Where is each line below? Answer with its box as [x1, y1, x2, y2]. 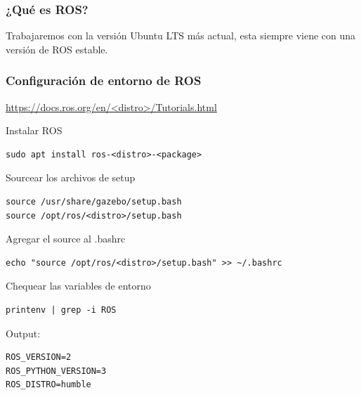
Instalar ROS [6, 123, 63, 138]
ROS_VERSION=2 [6, 352, 72, 363]
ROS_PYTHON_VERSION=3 [6, 365, 107, 376]
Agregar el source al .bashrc [6, 231, 126, 246]
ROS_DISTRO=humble [6, 380, 91, 390]
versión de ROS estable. [6, 41, 108, 56]
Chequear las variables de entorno [6, 278, 151, 293]
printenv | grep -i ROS [6, 304, 117, 315]
